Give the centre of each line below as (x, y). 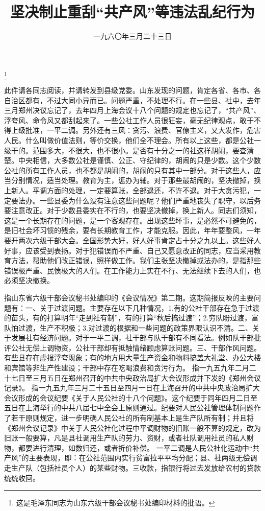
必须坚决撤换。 (29, 280)
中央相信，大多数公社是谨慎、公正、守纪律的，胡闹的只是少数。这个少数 (139, 160)
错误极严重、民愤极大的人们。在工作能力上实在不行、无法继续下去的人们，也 (132, 270)
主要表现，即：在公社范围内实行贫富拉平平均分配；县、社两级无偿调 (143, 458)
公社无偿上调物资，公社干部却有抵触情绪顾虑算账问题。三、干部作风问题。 (136, 347)
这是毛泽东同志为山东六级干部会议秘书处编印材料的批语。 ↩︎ (115, 503)
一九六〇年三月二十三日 (132, 36)
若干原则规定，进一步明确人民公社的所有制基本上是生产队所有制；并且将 (132, 418)
